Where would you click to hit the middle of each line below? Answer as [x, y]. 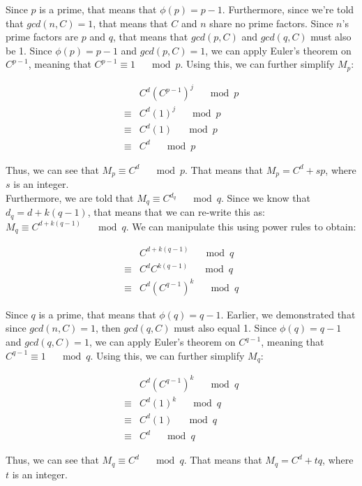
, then [108, 328]
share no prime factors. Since [271, 23]
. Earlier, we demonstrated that [288, 314]
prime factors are [42, 37]
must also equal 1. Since [225, 328]
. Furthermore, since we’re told [288, 9]
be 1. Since [29, 50]
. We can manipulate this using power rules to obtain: [241, 226]
